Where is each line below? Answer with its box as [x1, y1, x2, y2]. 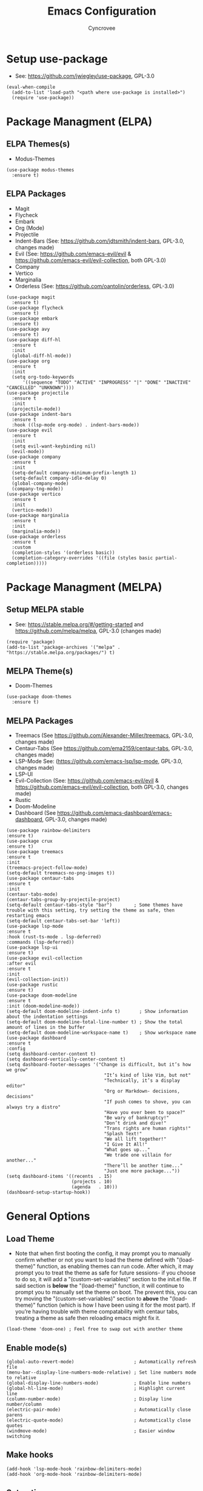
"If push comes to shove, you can [104, 1099, 191, 1105]
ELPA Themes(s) [6, 139, 70, 150]
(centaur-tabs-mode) [6, 891, 59, 898]
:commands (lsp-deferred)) [6, 939, 75, 946]
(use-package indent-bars [6, 411, 72, 417]
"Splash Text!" [104, 1131, 142, 1137]
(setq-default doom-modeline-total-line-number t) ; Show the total [6, 1019, 183, 1025]
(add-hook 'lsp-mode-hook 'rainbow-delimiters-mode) [6, 1465, 142, 1472]
